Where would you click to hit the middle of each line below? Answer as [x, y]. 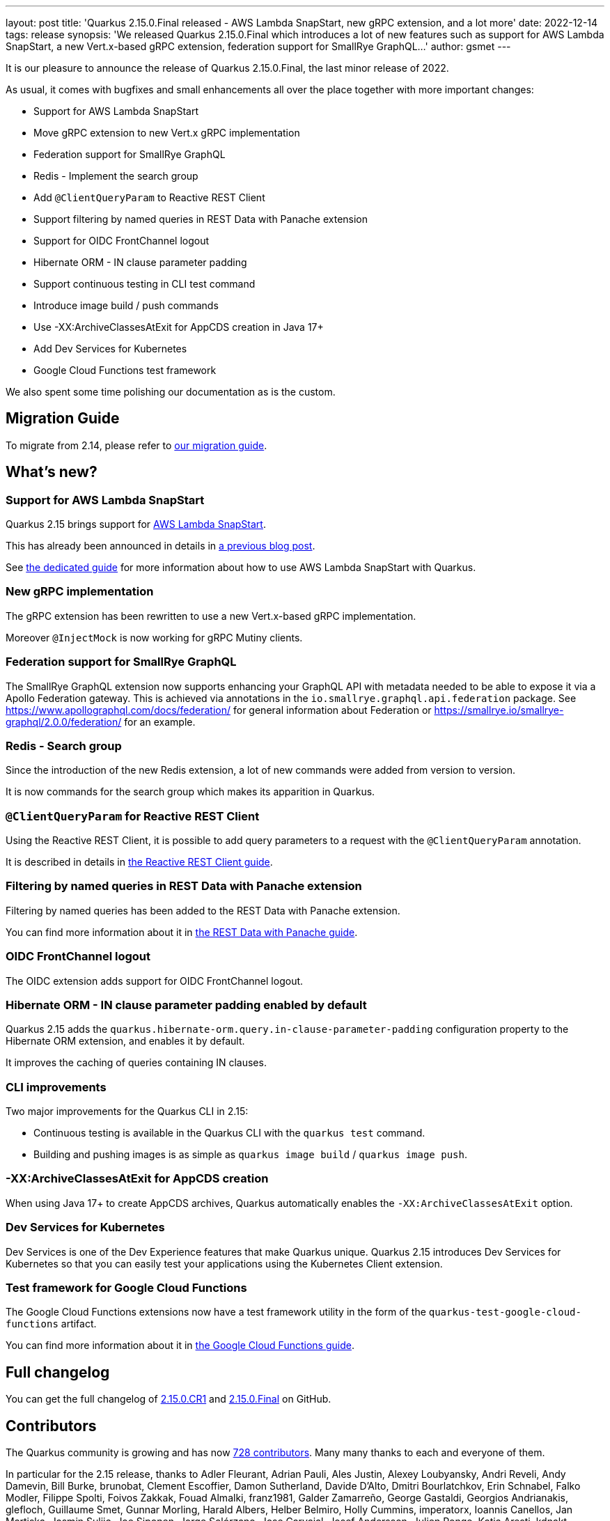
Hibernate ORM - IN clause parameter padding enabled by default [186, 1005]
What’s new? [52, 472]
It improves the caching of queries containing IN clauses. [136, 1063]
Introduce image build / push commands [126, 305]
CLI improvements [56, 1087]
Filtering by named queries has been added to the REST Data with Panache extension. [203, 910]
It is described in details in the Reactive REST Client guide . [139, 862]
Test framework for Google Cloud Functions [126, 1287]
